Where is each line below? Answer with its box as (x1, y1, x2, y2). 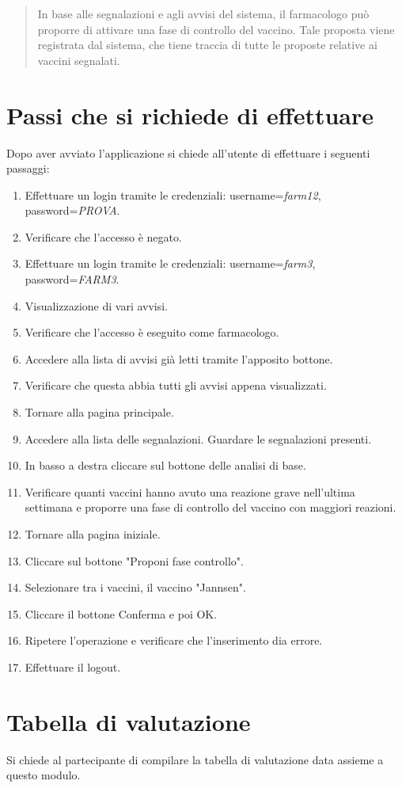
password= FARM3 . (25, 271, 119, 287)
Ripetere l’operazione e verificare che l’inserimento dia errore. (25, 632, 323, 649)
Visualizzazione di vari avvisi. (25, 297, 169, 314)
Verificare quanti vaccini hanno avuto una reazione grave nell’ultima (25, 483, 355, 500)
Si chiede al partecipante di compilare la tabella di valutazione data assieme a (6, 751, 384, 767)
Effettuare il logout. (25, 658, 121, 675)
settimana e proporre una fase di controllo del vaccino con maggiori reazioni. (25, 499, 396, 516)
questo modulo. (6, 767, 81, 783)
